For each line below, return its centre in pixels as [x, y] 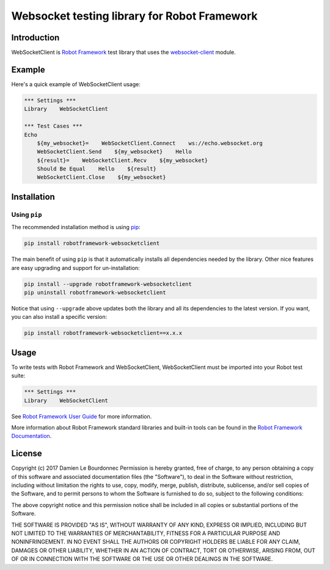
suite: [18, 376]
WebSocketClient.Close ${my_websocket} [101, 177]
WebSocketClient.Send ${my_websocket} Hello [114, 152]
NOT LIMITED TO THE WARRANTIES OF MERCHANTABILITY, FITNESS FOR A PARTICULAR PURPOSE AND [146, 533]
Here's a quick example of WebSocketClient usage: [76, 84]
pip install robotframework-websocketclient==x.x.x [103, 333]
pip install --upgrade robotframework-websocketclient [108, 284]
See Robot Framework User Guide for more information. [82, 416]
